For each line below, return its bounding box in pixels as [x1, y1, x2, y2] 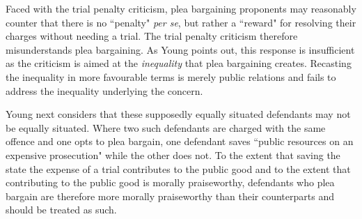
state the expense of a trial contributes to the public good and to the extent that [6, 161, 351, 176]
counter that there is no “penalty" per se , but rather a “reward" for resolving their [6, 15, 356, 29]
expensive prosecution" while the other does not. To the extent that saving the [6, 147, 340, 162]
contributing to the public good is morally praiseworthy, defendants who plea [6, 175, 335, 190]
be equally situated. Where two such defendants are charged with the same [6, 120, 326, 135]
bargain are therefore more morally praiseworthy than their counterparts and [6, 188, 334, 203]
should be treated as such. [6, 202, 117, 217]
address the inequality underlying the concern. [6, 83, 203, 98]
